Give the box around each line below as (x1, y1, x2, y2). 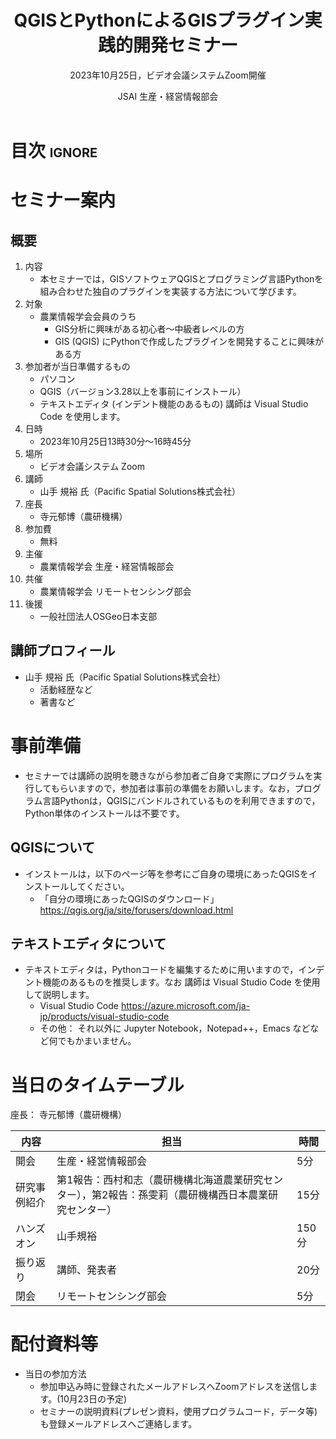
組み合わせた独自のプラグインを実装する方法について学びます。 (39, 285, 302, 297)
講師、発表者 (56, 1263, 117, 1277)
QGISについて (10, 839, 96, 856)
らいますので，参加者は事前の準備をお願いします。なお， (59, 782, 295, 794)
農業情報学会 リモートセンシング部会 (39, 585, 192, 597)
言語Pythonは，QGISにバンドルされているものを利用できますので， (42, 794, 321, 806)
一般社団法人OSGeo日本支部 (39, 610, 158, 622)
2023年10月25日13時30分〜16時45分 (39, 435, 192, 447)
